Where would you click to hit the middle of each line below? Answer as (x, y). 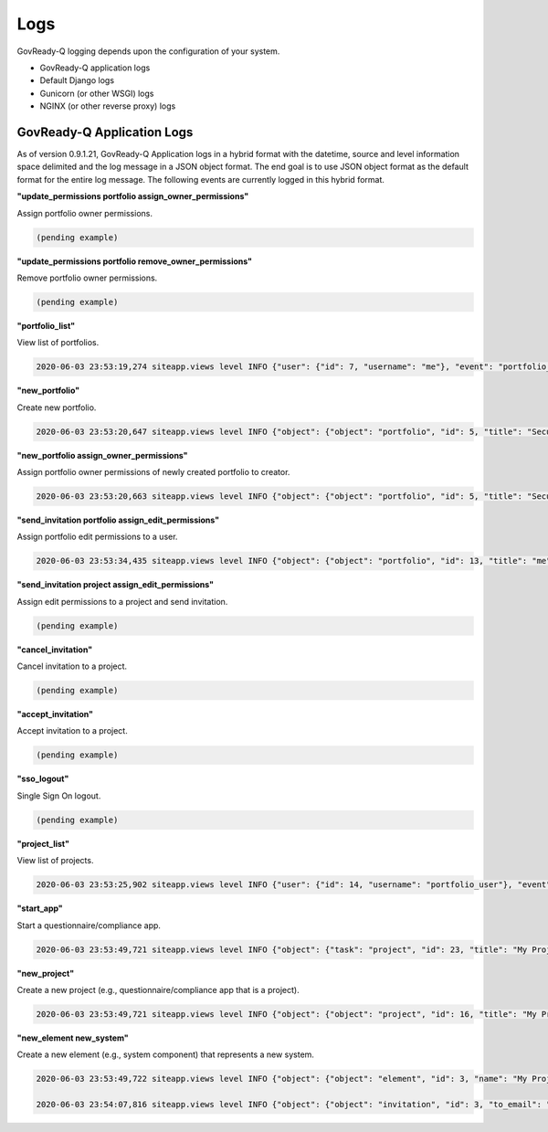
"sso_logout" (43, 779)
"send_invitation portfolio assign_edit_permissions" (118, 520)
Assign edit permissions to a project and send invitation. (122, 601)
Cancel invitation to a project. (72, 666)
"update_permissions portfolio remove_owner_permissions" (135, 261)
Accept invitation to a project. (72, 731)
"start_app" (40, 908)
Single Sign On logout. (59, 796)
